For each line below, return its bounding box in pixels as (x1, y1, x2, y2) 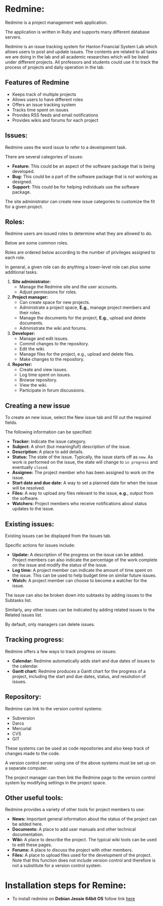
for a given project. (5, 204, 43, 209)
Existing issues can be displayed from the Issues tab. (5, 533, 111, 539)
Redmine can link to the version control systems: (5, 705, 103, 712)
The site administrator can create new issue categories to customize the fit (5, 198, 155, 204)
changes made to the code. (5, 750, 60, 756)
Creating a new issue (5, 401, 71, 410)
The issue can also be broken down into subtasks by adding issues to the (5, 592, 152, 598)
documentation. (12, 831, 44, 837)
